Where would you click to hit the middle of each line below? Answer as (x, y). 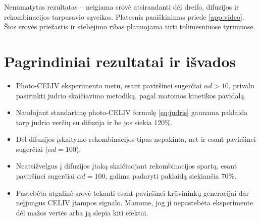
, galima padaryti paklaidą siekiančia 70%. (171, 176)
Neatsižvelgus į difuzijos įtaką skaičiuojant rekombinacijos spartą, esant (126, 166)
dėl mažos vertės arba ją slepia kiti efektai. (82, 212)
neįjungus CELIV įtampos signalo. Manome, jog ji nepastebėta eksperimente (135, 203)
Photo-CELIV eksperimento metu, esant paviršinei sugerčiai (109, 85)
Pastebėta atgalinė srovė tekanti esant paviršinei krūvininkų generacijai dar (132, 192)
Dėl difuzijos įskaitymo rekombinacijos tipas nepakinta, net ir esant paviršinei (136, 139)
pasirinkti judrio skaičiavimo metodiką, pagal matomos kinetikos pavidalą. (131, 95)
